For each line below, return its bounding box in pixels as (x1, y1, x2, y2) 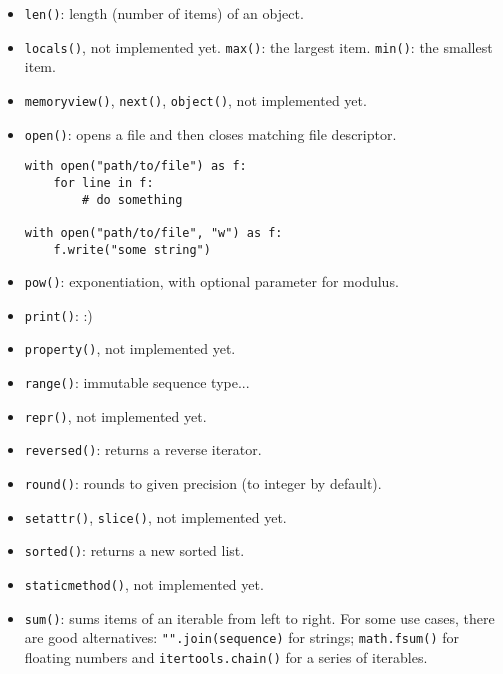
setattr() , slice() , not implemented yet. (24, 506, 287, 527)
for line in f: (53, 175, 154, 190)
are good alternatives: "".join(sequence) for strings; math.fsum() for (24, 627, 460, 648)
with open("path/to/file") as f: (24, 159, 247, 174)
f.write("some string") (53, 242, 211, 257)
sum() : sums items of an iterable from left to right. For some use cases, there (24, 607, 495, 628)
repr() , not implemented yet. (24, 405, 207, 426)
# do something (82, 192, 183, 207)
